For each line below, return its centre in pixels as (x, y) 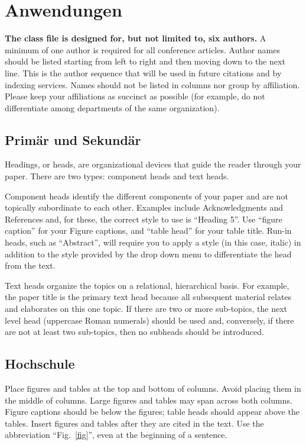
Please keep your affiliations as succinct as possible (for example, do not (135, 96)
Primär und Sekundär (73, 139)
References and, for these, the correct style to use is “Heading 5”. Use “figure (144, 219)
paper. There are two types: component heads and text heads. (117, 176)
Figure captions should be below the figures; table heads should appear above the (152, 412)
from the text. (30, 265)
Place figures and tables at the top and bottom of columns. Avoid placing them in (153, 388)
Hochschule (40, 364)
